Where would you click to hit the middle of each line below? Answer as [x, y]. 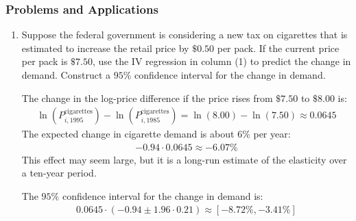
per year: [272, 134]
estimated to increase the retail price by [105, 48]
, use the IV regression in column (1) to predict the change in [222, 61]
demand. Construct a [66, 75]
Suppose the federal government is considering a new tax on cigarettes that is [185, 35]
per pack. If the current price [278, 48]
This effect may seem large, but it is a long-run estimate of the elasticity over [184, 159]
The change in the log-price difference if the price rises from [147, 97]
